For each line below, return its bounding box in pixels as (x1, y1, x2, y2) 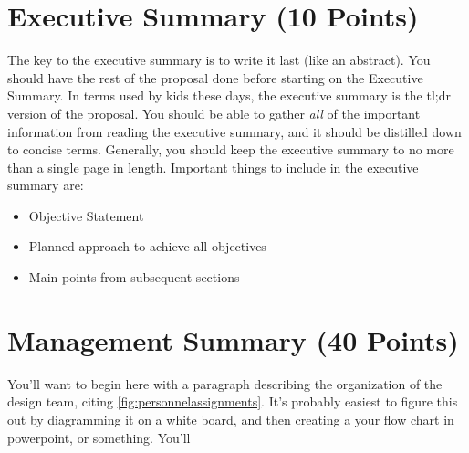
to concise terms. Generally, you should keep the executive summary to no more (7, 140, 454, 159)
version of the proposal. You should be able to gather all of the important (7, 103, 421, 122)
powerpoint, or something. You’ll (7, 427, 191, 447)
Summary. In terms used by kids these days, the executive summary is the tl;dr (7, 86, 451, 105)
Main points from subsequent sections (28, 268, 240, 287)
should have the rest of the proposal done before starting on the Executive (7, 68, 423, 87)
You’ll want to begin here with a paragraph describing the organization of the (7, 374, 443, 393)
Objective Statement (28, 205, 144, 225)
